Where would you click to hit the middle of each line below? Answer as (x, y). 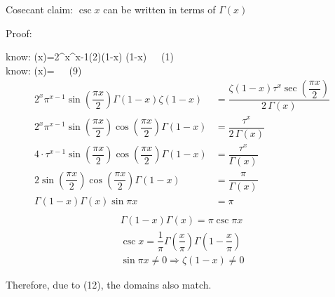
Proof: (19, 33)
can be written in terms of (159, 9)
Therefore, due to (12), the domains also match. (109, 285)
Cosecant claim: (40, 9)
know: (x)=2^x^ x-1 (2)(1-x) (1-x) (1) (90, 57)
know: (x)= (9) (44, 70)
